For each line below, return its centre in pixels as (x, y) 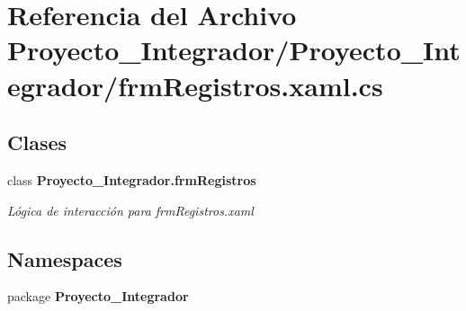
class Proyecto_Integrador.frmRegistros (132, 179)
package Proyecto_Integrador (98, 296)
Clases (37, 142)
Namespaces (65, 258)
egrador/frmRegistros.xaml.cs (195, 85)
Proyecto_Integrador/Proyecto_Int (234, 50)
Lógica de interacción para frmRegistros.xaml (130, 210)
